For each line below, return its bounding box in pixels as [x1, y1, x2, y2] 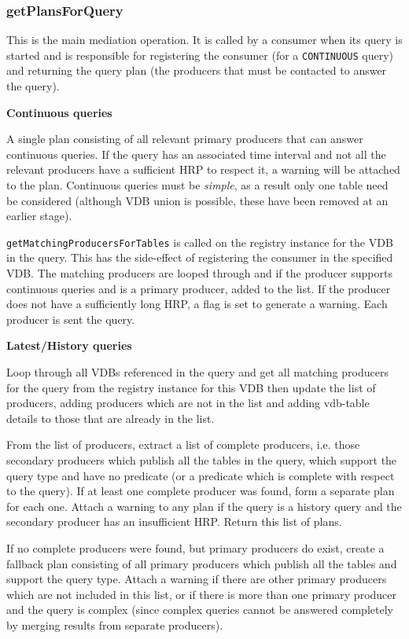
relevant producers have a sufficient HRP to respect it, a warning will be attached [6, 161, 400, 178]
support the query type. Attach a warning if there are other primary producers [6, 571, 387, 587]
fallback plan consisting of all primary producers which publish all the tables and [6, 555, 397, 571]
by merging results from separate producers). [6, 616, 223, 633]
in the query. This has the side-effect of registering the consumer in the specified [6, 249, 393, 266]
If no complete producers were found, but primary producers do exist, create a [6, 539, 385, 556]
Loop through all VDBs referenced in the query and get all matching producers [6, 364, 389, 380]
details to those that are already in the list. [6, 409, 215, 426]
